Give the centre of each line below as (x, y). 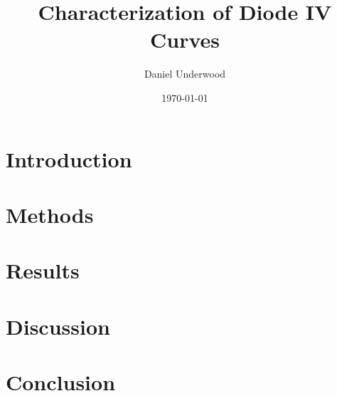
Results (43, 270)
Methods (50, 214)
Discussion (58, 326)
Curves (184, 40)
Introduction (69, 158)
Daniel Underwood (185, 74)
